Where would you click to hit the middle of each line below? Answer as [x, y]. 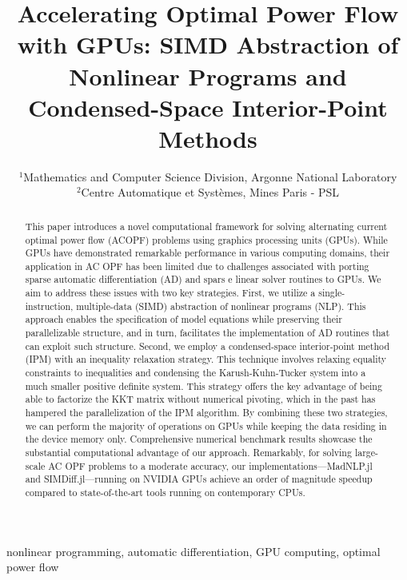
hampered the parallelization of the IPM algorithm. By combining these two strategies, [206, 413]
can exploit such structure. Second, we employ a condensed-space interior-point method [207, 346]
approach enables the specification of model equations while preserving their [184, 319]
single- [332, 293]
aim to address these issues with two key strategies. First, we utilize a [170, 293]
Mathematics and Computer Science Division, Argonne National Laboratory [210, 176]
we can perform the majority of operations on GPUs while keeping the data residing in [206, 425]
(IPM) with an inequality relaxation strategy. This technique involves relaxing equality [206, 359]
